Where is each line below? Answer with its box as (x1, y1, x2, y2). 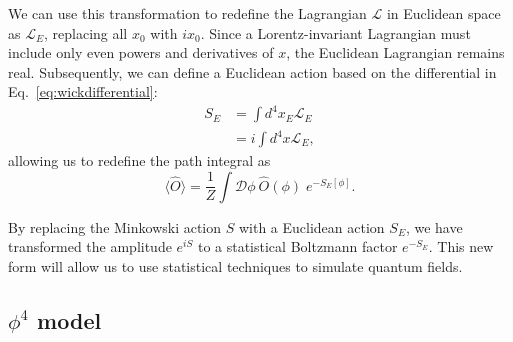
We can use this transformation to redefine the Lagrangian (8, 3, 367, 23)
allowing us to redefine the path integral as (8, 150, 271, 171)
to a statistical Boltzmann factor (197, 236, 398, 257)
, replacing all (43, 22, 128, 43)
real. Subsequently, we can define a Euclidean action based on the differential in (8, 61, 497, 82)
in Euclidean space (386, 3, 501, 23)
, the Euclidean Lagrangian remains (286, 42, 505, 63)
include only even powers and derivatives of (8, 42, 274, 63)
